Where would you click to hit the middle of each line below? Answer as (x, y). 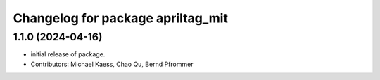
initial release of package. (68, 54)
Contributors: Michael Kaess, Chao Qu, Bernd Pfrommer (112, 64)
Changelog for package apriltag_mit (121, 18)
